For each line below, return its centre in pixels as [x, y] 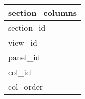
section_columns [42, 12]
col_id [20, 72]
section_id [27, 28]
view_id [23, 42]
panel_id [24, 57]
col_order [26, 87]
